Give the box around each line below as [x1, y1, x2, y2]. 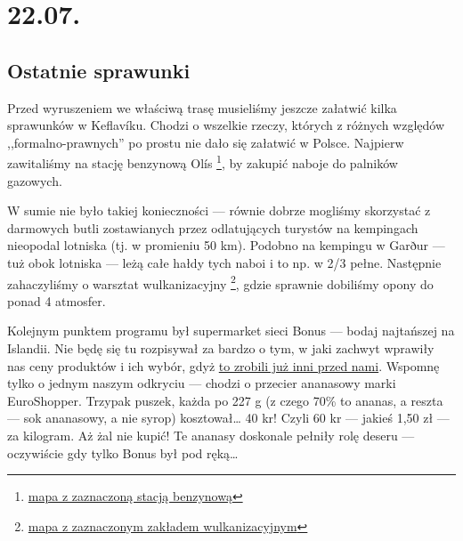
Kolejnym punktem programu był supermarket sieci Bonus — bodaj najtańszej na [7, 321, 455, 340]
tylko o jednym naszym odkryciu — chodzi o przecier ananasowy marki [7, 374, 396, 392]
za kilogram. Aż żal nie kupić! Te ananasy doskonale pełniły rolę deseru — [7, 425, 415, 444]
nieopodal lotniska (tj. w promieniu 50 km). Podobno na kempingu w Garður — [7, 236, 445, 254]
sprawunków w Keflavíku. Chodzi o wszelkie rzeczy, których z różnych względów [7, 116, 445, 134]
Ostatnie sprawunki [7, 56, 191, 84]
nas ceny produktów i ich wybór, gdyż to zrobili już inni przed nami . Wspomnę [7, 356, 440, 375]
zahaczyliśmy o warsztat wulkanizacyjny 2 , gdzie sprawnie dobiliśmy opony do [7, 271, 434, 293]
